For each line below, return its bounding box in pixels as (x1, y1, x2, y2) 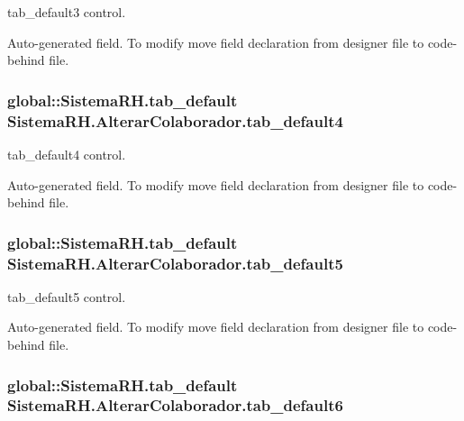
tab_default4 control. (7, 144, 126, 163)
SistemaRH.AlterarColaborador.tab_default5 (7, 252, 343, 274)
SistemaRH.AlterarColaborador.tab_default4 (7, 109, 343, 132)
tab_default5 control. (7, 287, 126, 306)
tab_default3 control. (7, 3, 126, 21)
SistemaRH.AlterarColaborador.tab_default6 (7, 394, 343, 416)
